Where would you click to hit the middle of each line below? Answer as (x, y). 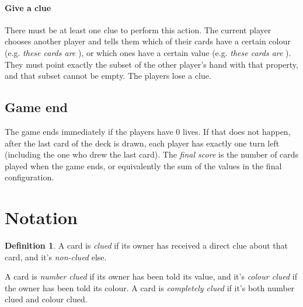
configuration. (29, 177)
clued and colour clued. (46, 299)
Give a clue (28, 7)
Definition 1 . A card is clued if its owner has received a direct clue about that (146, 245)
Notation (41, 217)
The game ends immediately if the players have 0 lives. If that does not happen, (148, 131)
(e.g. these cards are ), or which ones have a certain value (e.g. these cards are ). (148, 52)
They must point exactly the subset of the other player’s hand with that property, (151, 64)
